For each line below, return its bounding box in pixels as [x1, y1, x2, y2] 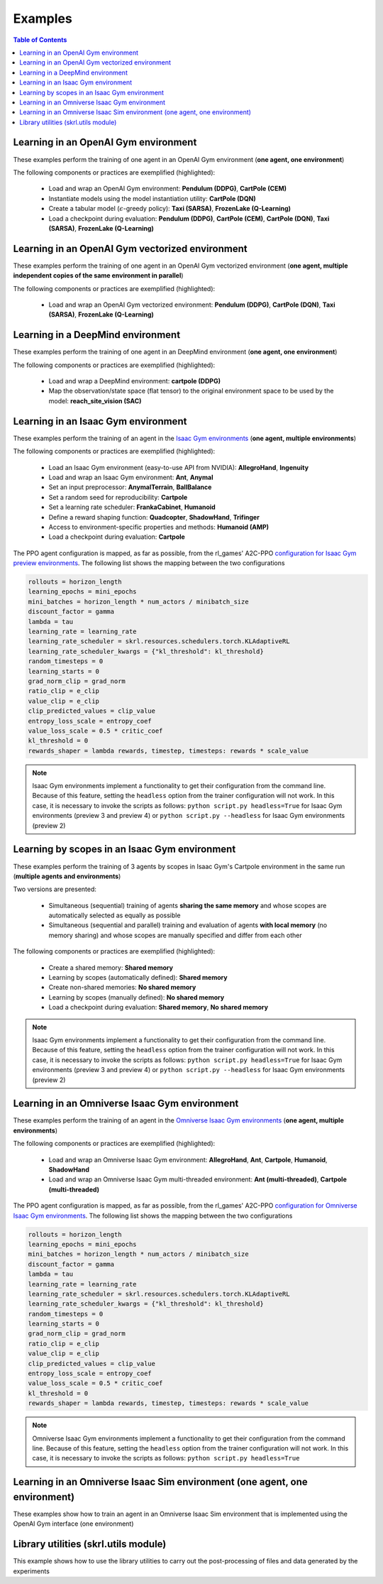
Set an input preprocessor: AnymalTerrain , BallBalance [48, 483, 212, 491]
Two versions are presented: [13, 885, 97, 894]
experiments [13, 1566, 50, 1575]
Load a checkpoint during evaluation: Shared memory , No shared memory [48, 1003, 269, 1012]
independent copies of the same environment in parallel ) [13, 271, 184, 280]
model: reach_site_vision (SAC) [48, 396, 142, 405]
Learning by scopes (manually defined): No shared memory [48, 993, 225, 1001]
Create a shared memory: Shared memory [48, 963, 174, 972]
